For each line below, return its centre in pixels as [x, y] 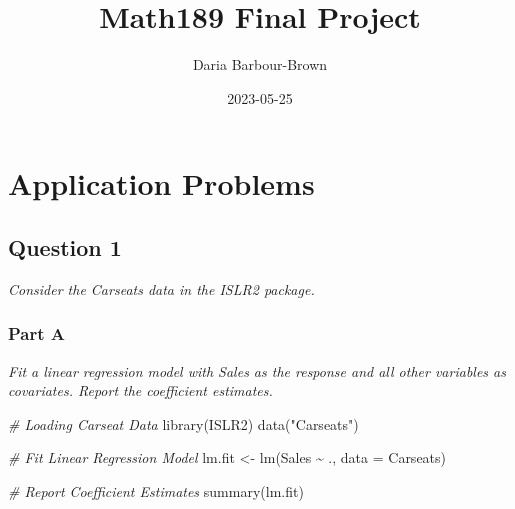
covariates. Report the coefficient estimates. [140, 390]
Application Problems [161, 183]
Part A [37, 333]
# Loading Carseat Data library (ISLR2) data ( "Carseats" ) [183, 423]
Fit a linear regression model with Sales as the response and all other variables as [257, 370]
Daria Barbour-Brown [260, 64]
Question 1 [65, 246]
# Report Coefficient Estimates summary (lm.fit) [156, 490]
